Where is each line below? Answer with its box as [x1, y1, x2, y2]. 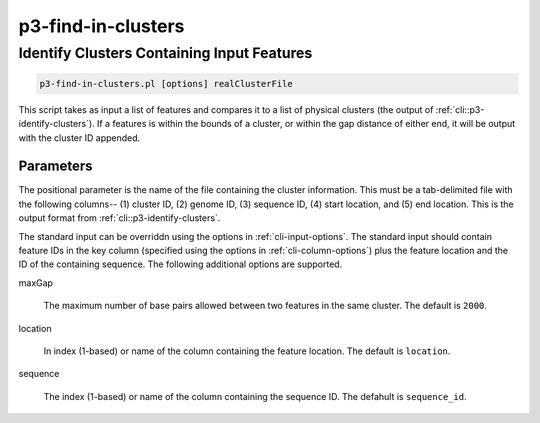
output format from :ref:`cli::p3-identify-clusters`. [18, 212, 221, 224]
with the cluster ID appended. [18, 131, 141, 144]
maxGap [18, 276, 54, 289]
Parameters [18, 158, 93, 175]
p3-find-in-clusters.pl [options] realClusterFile [39, 78, 294, 89]
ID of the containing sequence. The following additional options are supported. [18, 258, 343, 270]
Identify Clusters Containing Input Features [18, 44, 313, 62]
